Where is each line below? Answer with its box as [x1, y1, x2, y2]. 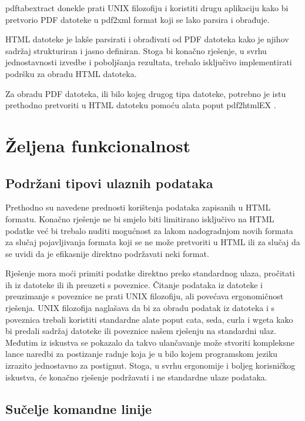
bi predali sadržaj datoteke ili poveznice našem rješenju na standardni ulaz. [5, 325, 276, 337]
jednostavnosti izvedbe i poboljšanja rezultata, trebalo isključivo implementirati [5, 56, 292, 68]
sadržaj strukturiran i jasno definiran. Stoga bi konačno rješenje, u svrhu [5, 44, 267, 56]
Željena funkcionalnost [5, 133, 190, 157]
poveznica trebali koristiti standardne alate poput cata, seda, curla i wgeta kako [5, 313, 293, 325]
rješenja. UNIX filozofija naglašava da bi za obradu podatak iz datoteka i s [5, 302, 275, 314]
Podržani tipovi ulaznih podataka [5, 173, 213, 192]
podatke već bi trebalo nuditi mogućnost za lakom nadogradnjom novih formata [5, 224, 293, 236]
